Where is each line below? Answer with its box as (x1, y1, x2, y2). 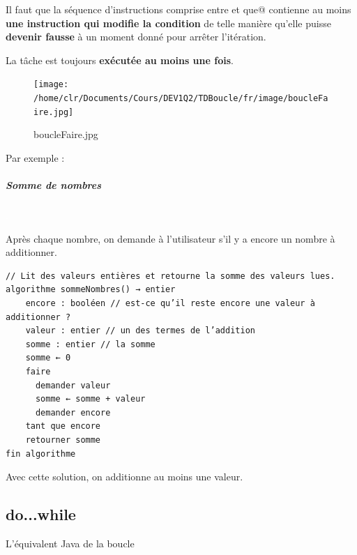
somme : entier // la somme (25, 339, 155, 349)
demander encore (35, 407, 111, 418)
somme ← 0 (25, 353, 71, 363)
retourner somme (25, 435, 101, 445)
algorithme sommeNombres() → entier (6, 284, 176, 295)
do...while (6, 503, 76, 525)
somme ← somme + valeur (35, 394, 146, 404)
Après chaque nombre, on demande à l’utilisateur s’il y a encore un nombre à (6, 231, 335, 245)
